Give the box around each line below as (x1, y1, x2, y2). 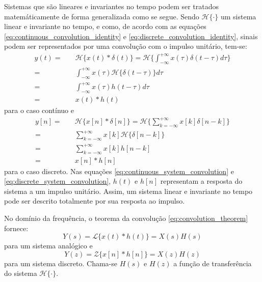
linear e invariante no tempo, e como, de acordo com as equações (4, 21, 206, 32)
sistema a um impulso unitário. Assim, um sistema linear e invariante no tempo (4, 185, 253, 196)
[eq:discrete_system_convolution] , (4, 176, 111, 186)
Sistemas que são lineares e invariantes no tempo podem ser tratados (4, 1, 219, 11)
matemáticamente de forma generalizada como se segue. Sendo (4, 11, 199, 21)
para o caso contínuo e (4, 104, 74, 115)
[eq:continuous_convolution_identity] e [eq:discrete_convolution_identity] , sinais (4, 31, 258, 41)
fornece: (4, 222, 29, 233)
